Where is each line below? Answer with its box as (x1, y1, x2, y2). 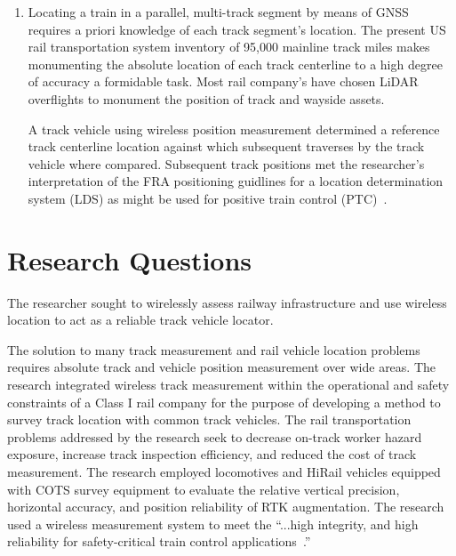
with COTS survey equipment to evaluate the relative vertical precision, (7, 479, 400, 498)
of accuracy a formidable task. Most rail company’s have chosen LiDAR (28, 72, 419, 91)
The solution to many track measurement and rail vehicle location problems (7, 340, 420, 359)
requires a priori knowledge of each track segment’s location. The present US (28, 20, 446, 38)
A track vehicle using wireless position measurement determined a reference (28, 119, 440, 138)
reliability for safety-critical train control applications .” (7, 532, 311, 551)
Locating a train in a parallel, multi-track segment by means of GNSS (28, 3, 409, 20)
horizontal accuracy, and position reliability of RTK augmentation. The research (7, 497, 444, 516)
